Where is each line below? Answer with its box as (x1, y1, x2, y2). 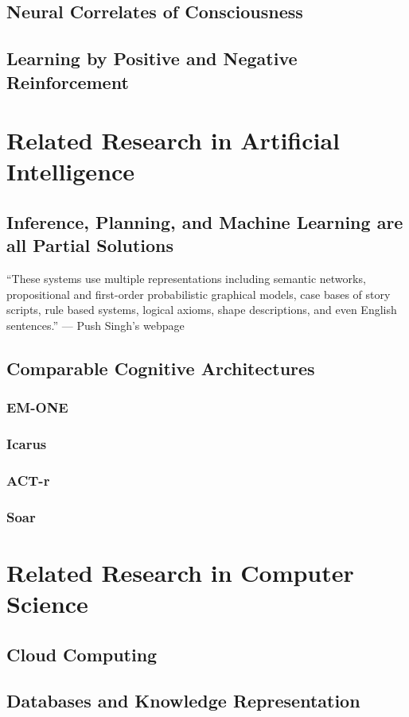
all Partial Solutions (6, 233, 173, 258)
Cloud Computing (6, 641, 158, 666)
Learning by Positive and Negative (6, 46, 298, 71)
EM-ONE (6, 397, 68, 417)
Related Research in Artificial (6, 124, 341, 157)
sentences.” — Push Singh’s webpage (6, 316, 185, 333)
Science (6, 587, 88, 620)
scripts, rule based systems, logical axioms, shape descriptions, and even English (6, 301, 397, 318)
